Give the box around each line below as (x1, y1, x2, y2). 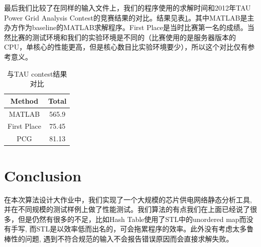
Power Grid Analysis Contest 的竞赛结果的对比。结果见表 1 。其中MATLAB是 (4, 12, 247, 23)
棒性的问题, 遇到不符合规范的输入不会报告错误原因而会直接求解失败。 (4, 233, 233, 243)
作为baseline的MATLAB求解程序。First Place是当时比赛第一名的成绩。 (18, 22, 247, 33)
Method (10, 95, 39, 106)
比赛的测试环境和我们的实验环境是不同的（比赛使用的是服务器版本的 (11, 32, 236, 42)
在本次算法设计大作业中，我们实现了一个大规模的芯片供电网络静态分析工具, (4, 194, 252, 204)
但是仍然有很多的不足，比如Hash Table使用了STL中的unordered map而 (18, 213, 246, 224)
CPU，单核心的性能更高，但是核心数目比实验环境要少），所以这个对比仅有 (4, 42, 248, 52)
